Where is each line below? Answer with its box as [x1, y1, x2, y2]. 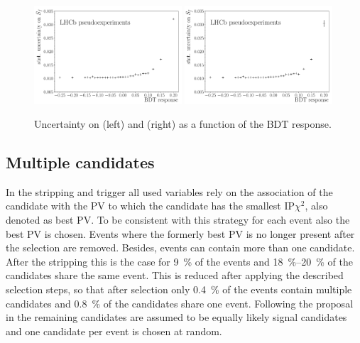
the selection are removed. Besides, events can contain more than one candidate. [6, 240, 355, 255]
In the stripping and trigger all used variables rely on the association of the [6, 184, 333, 199]
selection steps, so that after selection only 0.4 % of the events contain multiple [6, 281, 352, 296]
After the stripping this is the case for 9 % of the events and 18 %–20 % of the [6, 254, 353, 268]
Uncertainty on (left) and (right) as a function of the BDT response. [34, 116, 332, 131]
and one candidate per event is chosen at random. [6, 323, 222, 338]
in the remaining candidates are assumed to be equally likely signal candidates [6, 310, 347, 325]
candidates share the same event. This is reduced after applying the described [6, 268, 344, 283]
